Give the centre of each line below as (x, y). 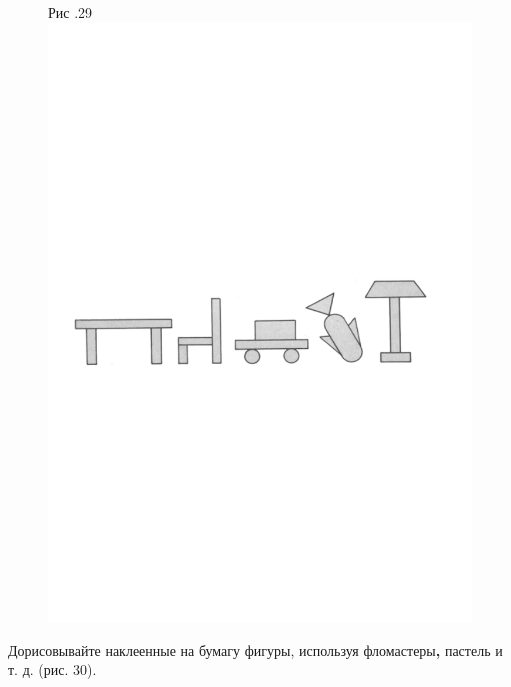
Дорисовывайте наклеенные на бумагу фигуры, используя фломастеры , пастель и (255, 649)
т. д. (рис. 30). (52, 669)
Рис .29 (70, 12)
